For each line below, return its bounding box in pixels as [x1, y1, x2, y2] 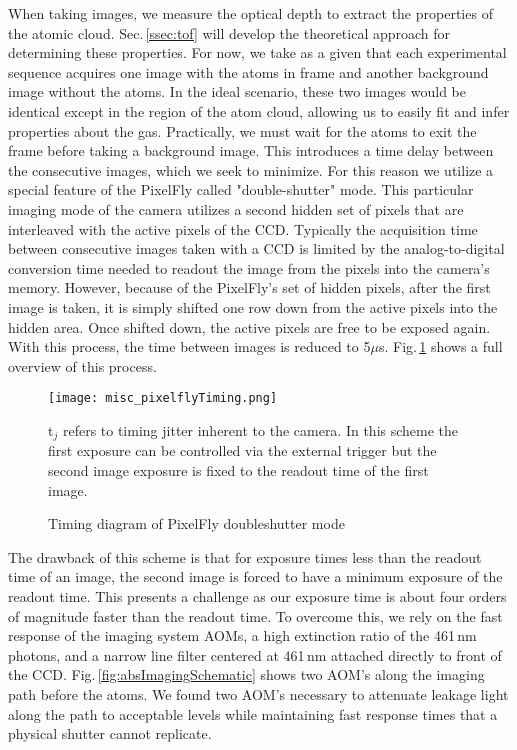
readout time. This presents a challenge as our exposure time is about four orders [8, 585, 507, 606]
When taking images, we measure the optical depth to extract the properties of [8, 3, 493, 23]
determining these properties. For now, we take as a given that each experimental [8, 42, 507, 63]
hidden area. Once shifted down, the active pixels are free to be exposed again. [8, 316, 491, 337]
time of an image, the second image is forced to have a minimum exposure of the [8, 566, 503, 587]
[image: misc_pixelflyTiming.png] [48, 391, 278, 406]
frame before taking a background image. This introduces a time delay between [8, 140, 494, 161]
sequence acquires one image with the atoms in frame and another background [8, 61, 489, 82]
